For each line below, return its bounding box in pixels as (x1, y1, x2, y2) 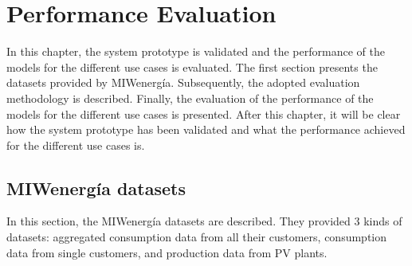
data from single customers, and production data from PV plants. (6, 244, 328, 260)
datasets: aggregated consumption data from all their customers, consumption (6, 229, 387, 245)
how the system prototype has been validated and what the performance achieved (6, 121, 406, 138)
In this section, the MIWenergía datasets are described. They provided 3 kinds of (6, 213, 402, 229)
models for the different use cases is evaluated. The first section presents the (6, 58, 378, 75)
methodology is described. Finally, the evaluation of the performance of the (6, 89, 374, 106)
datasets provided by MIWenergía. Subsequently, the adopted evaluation (6, 74, 360, 91)
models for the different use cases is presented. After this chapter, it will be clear (6, 105, 401, 122)
